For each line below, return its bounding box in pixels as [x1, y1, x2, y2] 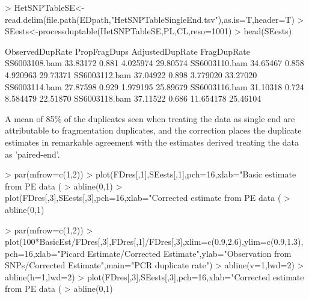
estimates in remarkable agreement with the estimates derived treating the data [5, 135, 299, 148]
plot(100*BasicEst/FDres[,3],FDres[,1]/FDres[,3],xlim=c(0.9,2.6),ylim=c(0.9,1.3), [5, 235, 304, 248]
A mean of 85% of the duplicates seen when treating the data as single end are [5, 112, 295, 125]
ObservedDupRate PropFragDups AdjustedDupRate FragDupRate [5, 45, 251, 57]
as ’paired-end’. [5, 147, 60, 160]
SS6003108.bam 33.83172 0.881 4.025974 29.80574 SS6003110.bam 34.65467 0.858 [5, 57, 304, 69]
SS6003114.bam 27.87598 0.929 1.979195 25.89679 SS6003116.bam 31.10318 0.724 [5, 80, 304, 93]
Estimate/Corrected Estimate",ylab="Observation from [87, 247, 292, 259]
